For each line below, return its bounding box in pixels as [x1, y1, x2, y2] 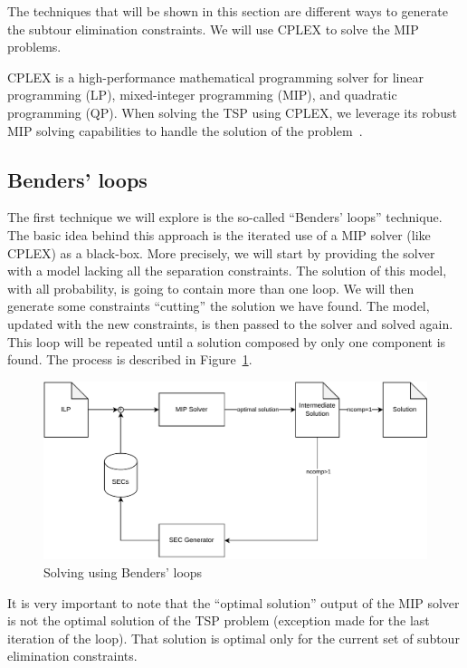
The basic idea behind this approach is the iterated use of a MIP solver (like [7, 225, 431, 244]
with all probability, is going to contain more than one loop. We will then [7, 278, 415, 297]
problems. [7, 37, 62, 56]
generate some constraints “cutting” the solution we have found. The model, [7, 296, 430, 315]
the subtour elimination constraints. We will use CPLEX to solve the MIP [7, 19, 419, 38]
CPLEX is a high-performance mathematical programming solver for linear [7, 67, 424, 86]
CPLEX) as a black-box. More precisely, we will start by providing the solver [7, 243, 435, 262]
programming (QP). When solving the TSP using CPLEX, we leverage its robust [7, 102, 457, 121]
